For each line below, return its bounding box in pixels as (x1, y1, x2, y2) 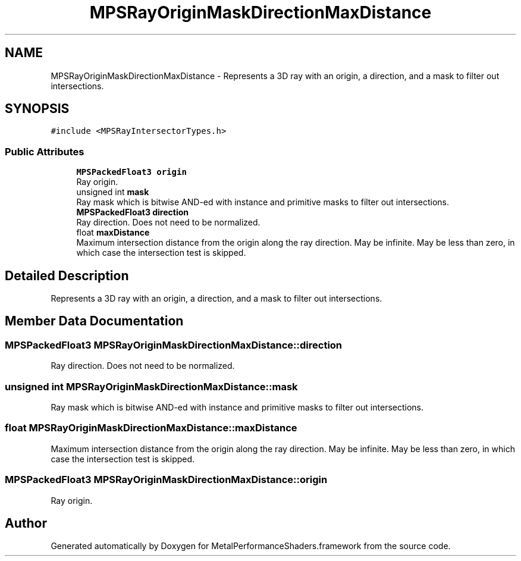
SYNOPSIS (5, 101, 70, 117)
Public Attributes (5, 145, 84, 158)
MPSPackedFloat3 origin (76, 167, 187, 177)
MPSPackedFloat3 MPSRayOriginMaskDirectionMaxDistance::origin (5, 474, 328, 486)
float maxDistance (76, 227, 150, 238)
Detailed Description (5, 268, 129, 283)
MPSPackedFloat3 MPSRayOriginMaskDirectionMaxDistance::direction (5, 339, 343, 351)
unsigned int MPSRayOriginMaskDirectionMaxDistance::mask (5, 380, 298, 393)
